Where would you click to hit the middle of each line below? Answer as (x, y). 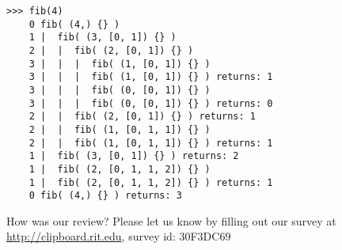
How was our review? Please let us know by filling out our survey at (171, 220)
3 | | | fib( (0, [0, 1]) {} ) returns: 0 (151, 103)
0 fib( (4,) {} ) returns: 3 (105, 196)
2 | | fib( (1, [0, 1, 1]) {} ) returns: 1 (151, 143)
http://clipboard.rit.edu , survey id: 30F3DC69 (119, 236)
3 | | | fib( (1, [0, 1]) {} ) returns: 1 (151, 77)
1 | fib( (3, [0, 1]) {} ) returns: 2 (134, 156)
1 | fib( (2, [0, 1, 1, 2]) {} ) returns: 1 (151, 182)
